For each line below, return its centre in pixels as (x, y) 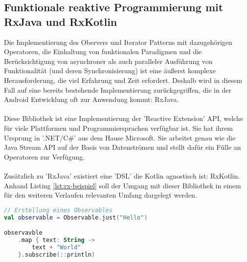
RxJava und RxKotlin (61, 21)
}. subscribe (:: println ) (56, 254)
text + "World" (56, 247)
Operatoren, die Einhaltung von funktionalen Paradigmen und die (103, 51)
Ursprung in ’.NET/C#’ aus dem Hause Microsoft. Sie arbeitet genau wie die (120, 137)
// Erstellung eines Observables (58, 210)
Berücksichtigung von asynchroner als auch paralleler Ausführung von (108, 61)
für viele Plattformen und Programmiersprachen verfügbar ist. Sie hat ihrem (119, 128)
